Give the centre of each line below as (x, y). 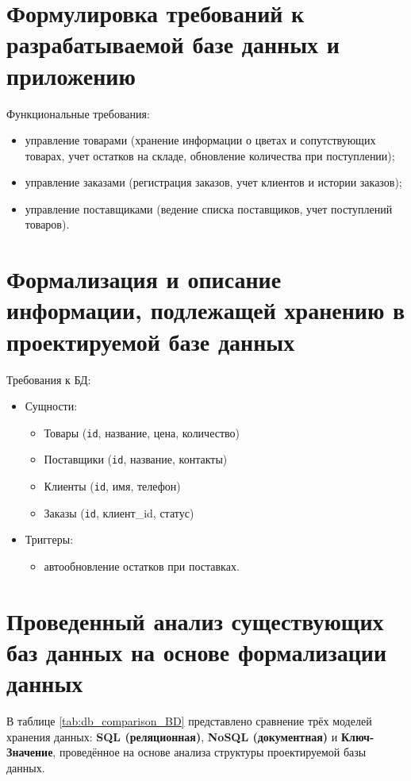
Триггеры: (49, 539)
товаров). (47, 224)
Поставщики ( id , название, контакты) (136, 459)
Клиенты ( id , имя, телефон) (112, 486)
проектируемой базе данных (151, 341)
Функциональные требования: (78, 113)
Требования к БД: (49, 379)
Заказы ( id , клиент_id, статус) (119, 512)
